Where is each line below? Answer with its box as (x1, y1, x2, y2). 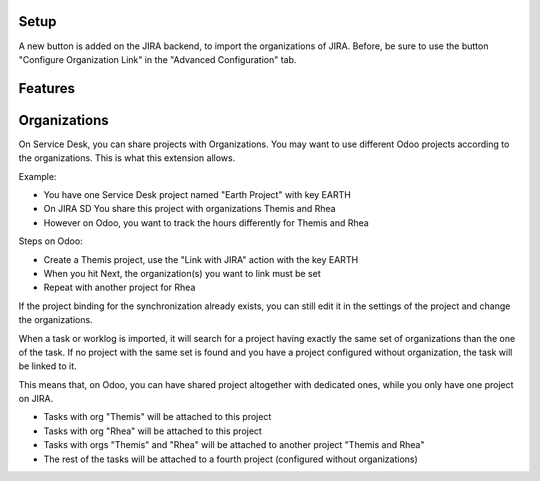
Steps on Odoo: (18, 235, 84, 247)
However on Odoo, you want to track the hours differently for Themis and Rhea (43, 216, 369, 229)
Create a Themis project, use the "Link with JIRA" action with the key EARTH (43, 253, 359, 265)
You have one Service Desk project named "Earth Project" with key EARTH (43, 189, 352, 200)
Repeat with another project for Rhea (43, 281, 196, 294)
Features (18, 80, 75, 97)
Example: (18, 170, 57, 182)
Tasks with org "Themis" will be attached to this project (43, 411, 272, 423)
